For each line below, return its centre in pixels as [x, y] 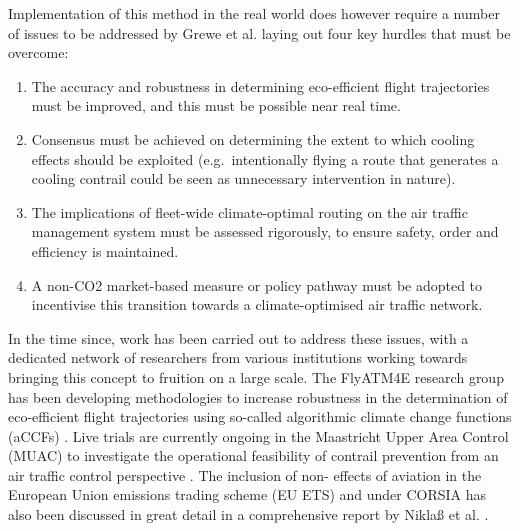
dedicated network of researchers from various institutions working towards [238, 357]
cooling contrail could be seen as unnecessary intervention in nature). [243, 178]
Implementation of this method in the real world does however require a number [254, 13]
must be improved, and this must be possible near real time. [216, 105]
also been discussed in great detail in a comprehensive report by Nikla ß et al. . [248, 514]
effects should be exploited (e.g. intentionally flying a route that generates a [265, 158]
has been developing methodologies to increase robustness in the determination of [258, 396]
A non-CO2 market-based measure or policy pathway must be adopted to [257, 284]
